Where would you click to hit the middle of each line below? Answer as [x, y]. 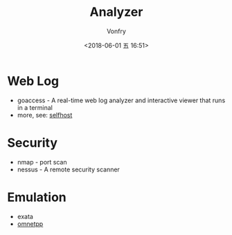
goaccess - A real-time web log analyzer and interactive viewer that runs [121, 100]
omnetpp [30, 224]
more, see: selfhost [45, 115]
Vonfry [116, 31]
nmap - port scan [42, 162]
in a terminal [35, 107]
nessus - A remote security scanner [68, 169]
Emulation [37, 197]
